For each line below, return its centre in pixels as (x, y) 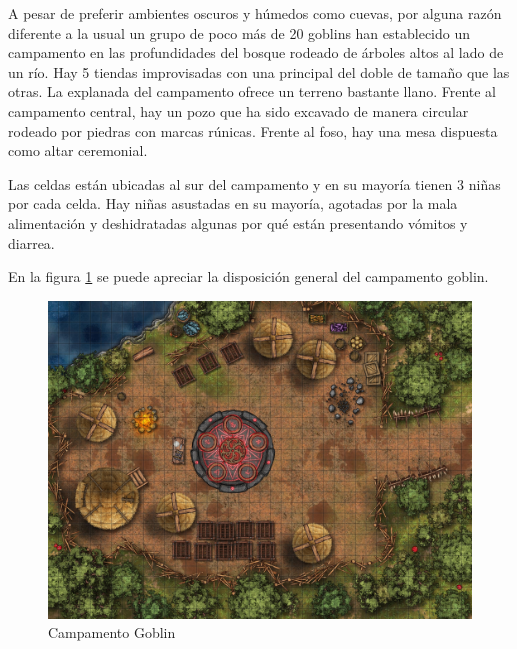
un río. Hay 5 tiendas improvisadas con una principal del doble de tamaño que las (259, 71)
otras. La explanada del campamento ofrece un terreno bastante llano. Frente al (252, 91)
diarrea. (31, 242)
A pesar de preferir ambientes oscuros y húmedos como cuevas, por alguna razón (255, 13)
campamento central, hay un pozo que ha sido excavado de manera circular (238, 110)
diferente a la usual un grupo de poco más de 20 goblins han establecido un (239, 32)
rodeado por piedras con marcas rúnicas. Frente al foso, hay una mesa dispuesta (253, 130)
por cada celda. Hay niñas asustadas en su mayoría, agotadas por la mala (233, 203)
